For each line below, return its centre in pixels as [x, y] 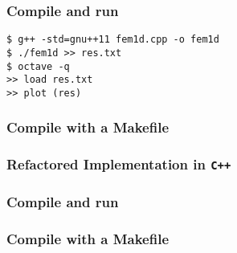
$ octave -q [38, 66]
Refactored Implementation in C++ [119, 164]
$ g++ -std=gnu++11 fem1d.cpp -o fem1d [113, 40]
